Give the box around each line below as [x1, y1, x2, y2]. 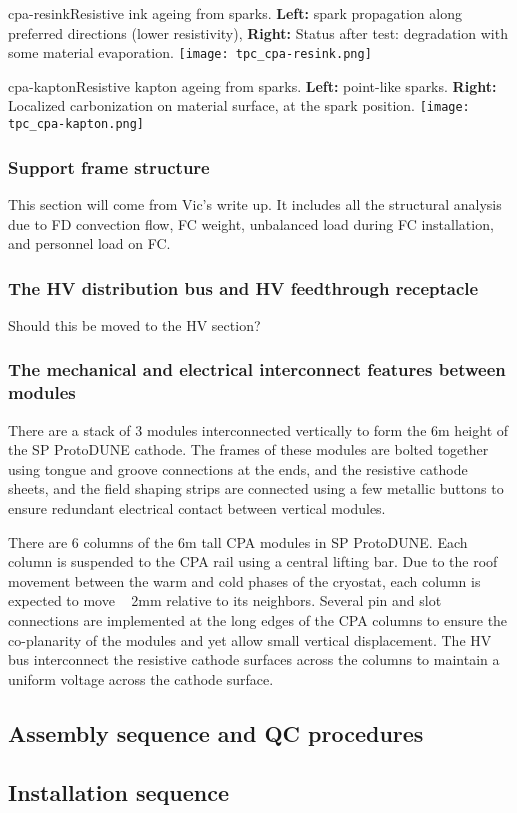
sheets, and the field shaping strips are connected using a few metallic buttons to [8, 478, 504, 499]
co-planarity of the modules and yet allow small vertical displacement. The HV [8, 629, 492, 650]
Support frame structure [8, 154, 210, 179]
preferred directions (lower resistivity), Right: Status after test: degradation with [8, 22, 508, 43]
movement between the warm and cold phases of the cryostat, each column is [8, 570, 481, 591]
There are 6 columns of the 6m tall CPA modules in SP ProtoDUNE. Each [8, 531, 468, 552]
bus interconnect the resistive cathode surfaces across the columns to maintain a [8, 649, 500, 670]
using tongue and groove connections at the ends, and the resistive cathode [8, 458, 468, 479]
